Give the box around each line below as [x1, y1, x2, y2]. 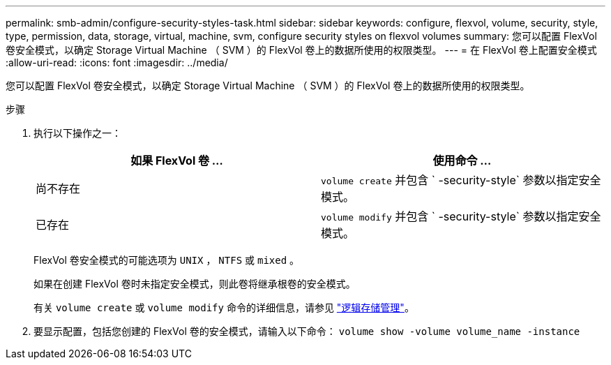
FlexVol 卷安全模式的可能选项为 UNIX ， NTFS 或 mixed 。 [33, 254, 300, 266]
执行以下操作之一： [33, 127, 121, 139]
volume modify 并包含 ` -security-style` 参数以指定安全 [321, 209, 601, 223]
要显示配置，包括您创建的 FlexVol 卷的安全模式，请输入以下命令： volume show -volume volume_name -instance [33, 325, 580, 337]
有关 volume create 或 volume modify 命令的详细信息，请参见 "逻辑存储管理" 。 [33, 301, 414, 313]
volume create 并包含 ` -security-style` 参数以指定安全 [321, 173, 601, 187]
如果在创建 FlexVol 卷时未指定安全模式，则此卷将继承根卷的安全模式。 [33, 278, 356, 290]
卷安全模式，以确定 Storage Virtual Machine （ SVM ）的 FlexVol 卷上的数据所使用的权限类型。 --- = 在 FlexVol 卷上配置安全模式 [6, 44, 597, 56]
